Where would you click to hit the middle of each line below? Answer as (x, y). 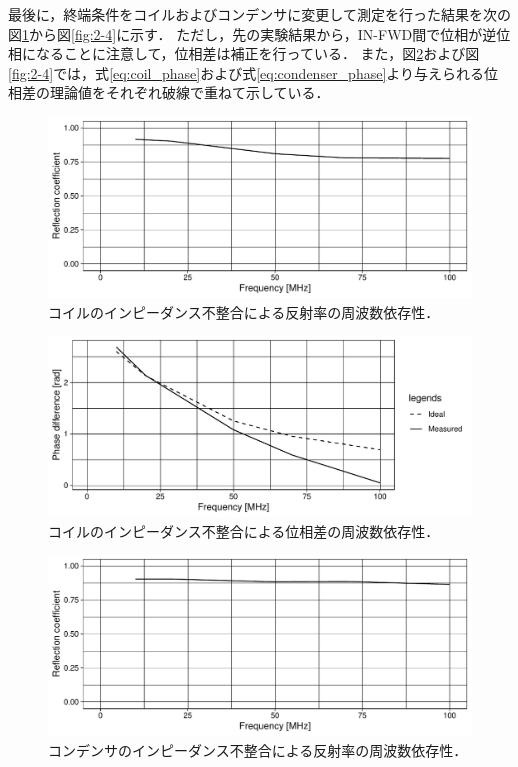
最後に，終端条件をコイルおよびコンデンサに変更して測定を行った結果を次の (259, 14)
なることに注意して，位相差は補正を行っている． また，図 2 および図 (257, 53)
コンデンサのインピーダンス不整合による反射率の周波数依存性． (258, 749)
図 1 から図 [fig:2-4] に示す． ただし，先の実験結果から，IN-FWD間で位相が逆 (252, 33)
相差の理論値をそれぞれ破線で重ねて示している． (169, 92)
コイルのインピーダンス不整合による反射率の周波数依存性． (244, 311)
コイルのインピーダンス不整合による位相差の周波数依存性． (244, 530)
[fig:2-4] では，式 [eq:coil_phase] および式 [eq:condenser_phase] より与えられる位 (253, 72)
